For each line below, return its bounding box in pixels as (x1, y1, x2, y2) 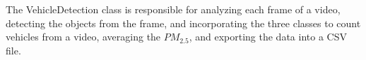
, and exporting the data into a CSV (189, 29, 347, 44)
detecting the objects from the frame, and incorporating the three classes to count (6, 15, 361, 30)
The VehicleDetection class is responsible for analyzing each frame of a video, (6, 2, 341, 16)
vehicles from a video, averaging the (6, 29, 161, 44)
